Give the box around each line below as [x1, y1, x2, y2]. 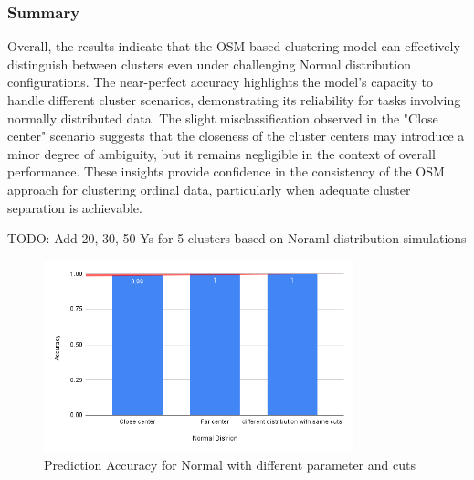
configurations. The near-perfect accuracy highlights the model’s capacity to [7, 72, 433, 91]
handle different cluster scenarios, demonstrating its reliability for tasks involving [7, 91, 461, 109]
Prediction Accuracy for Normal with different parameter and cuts [44, 455, 416, 475]
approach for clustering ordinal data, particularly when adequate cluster [7, 179, 411, 198]
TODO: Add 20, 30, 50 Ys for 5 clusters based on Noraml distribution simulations [7, 229, 467, 248]
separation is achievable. [7, 197, 142, 217]
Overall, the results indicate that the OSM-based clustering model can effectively [7, 37, 460, 56]
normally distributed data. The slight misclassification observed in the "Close [7, 108, 438, 127]
